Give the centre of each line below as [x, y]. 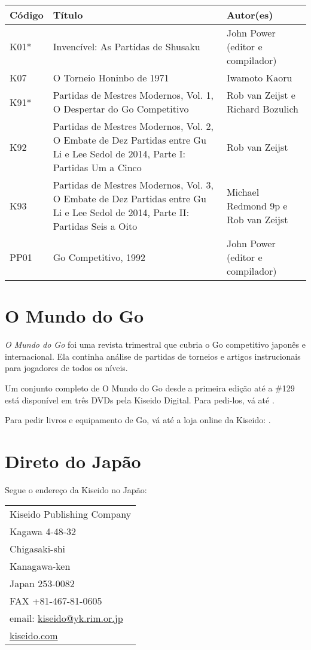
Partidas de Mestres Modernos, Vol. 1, [133, 95]
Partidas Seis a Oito [95, 226]
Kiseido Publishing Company [71, 514]
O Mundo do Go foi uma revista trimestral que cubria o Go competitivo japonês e [155, 344]
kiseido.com [34, 636]
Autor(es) [250, 15]
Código [27, 15]
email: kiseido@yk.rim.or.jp [66, 618]
